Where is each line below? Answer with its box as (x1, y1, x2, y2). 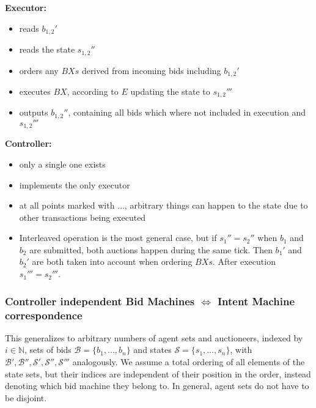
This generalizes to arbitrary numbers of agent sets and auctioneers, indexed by (5, 331, 303, 344)
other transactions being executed (19, 210, 146, 223)
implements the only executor (19, 178, 130, 191)
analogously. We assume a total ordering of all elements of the (72, 355, 305, 368)
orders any (19, 64, 59, 76)
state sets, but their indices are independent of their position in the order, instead (5, 367, 311, 380)
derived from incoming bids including (81, 64, 221, 76)
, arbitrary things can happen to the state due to (124, 199, 308, 212)
